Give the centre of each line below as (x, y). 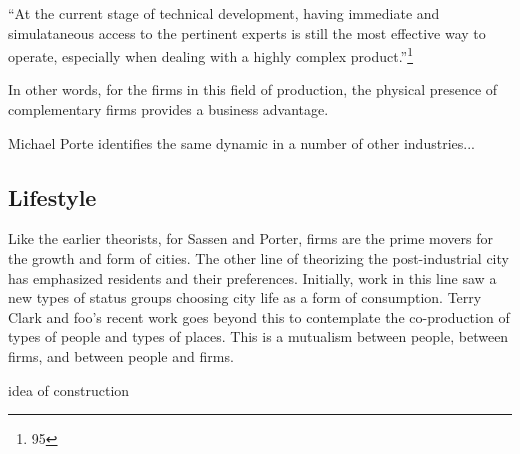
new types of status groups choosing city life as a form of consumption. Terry (245, 297)
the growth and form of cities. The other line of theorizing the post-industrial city (258, 258)
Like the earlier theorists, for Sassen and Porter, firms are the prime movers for (251, 238)
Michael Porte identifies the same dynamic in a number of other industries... (241, 142)
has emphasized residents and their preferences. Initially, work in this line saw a (252, 277)
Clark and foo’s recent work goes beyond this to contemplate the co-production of (259, 316)
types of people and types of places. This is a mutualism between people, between (258, 336)
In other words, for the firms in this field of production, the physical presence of (253, 89)
